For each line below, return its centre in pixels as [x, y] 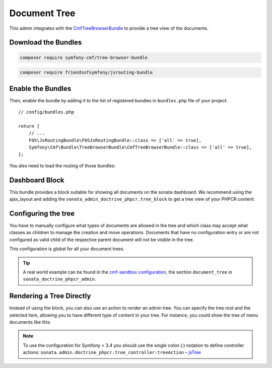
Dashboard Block [37, 180]
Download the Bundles [46, 43]
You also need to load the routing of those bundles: [62, 166]
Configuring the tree [42, 213]
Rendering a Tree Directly [50, 296]
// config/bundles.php [46, 112]
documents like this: [30, 322]
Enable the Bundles [40, 88]
